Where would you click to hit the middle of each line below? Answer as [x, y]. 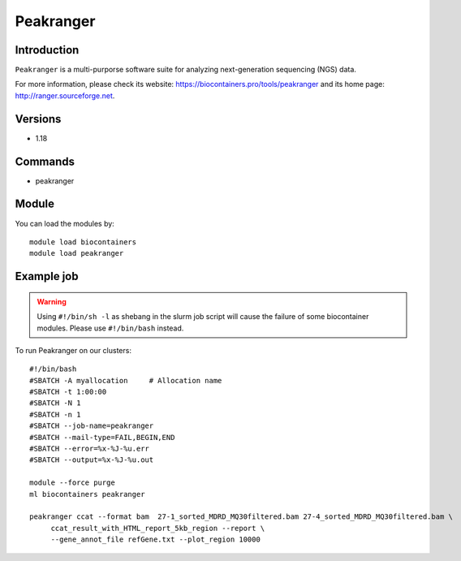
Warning [52, 301]
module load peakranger [77, 253]
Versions [38, 119]
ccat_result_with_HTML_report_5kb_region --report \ [158, 528]
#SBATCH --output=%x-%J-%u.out [92, 460]
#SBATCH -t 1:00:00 [68, 392]
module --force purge [72, 483]
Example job [47, 276]
